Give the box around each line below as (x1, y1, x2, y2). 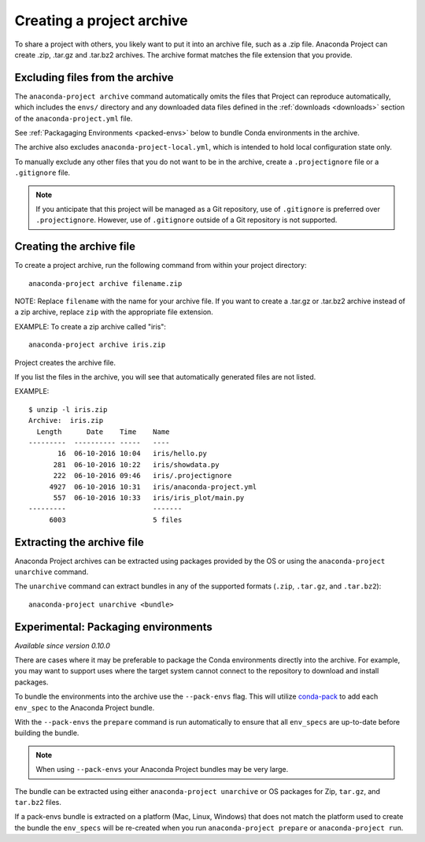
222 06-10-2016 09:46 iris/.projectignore (53, 471, 232, 480)
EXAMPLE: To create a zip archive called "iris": (14, 321, 167, 331)
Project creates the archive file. (14, 358, 116, 367)
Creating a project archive (14, 12, 188, 29)
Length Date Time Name (36, 427, 170, 436)
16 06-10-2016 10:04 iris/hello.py (57, 449, 208, 458)
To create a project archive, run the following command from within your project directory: (14, 261, 307, 270)
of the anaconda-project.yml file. (14, 113, 133, 123)
